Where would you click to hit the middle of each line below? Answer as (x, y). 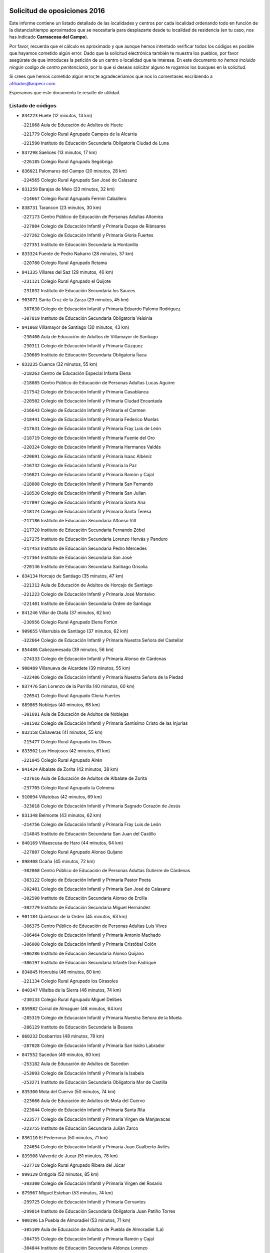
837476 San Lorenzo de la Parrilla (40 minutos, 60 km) (78, 686)
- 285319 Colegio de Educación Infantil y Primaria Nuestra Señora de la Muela (102, 1018)
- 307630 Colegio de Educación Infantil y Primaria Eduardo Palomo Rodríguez (101, 309)
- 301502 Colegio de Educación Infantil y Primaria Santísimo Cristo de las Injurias (105, 723)
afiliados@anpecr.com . (33, 83)
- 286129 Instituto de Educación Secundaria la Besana (77, 1027)
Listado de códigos (33, 105)
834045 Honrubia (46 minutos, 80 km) (61, 972)
